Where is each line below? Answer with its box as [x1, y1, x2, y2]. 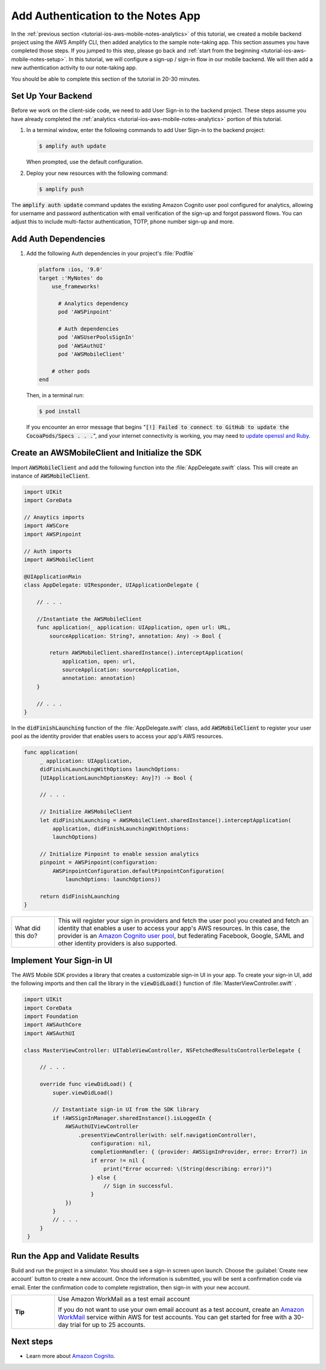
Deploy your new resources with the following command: [26, 170, 168, 177]
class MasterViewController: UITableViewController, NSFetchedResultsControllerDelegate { [24, 1047, 301, 1053]
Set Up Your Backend [11, 91, 93, 101]
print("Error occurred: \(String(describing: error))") [103, 1165, 273, 1173]
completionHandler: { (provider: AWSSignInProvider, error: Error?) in [91, 1148, 307, 1156]
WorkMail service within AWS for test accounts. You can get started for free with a [57, 1312, 292, 1321]
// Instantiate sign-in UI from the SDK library [52, 1106, 199, 1113]
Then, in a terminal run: [26, 392, 85, 399]
